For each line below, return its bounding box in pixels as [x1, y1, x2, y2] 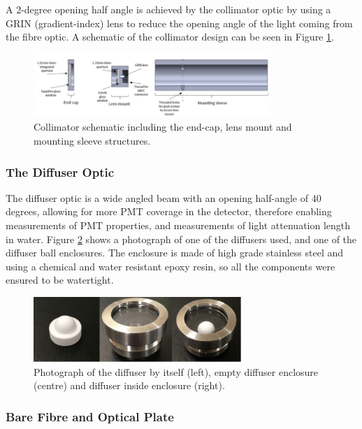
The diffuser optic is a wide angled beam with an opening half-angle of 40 [6, 190, 321, 205]
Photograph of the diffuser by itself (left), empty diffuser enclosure [34, 364, 319, 379]
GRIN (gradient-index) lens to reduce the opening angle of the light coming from [6, 15, 353, 30]
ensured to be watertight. [6, 272, 114, 287]
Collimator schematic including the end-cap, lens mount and [34, 119, 292, 134]
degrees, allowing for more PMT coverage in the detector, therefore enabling [6, 204, 332, 219]
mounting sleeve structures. [34, 133, 151, 148]
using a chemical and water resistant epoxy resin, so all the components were [6, 259, 335, 273]
